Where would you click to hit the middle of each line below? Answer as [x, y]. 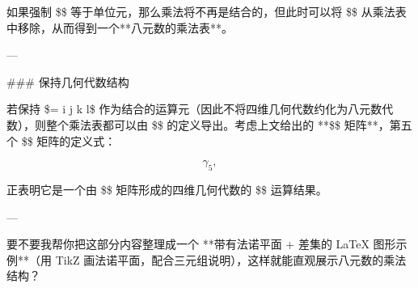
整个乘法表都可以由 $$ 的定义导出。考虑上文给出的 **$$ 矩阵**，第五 [229, 124]
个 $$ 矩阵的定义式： [61, 140]
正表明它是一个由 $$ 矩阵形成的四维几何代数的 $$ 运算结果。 [167, 189]
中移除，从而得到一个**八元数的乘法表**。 [120, 27]
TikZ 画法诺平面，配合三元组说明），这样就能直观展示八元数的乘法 [231, 259]
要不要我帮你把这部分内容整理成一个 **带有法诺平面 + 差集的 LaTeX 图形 [201, 244]
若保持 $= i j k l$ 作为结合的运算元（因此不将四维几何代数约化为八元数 [194, 109]
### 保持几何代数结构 [68, 81]
